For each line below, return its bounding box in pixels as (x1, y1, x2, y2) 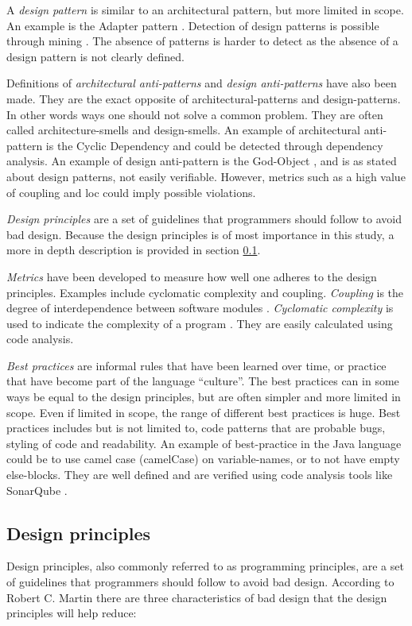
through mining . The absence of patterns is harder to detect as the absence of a (6, 33, 398, 49)
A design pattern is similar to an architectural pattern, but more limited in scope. (6, 2, 404, 17)
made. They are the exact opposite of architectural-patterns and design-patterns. (6, 90, 401, 106)
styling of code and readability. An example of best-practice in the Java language (6, 435, 402, 451)
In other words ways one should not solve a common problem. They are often (6, 106, 383, 122)
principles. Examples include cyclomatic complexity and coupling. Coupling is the (6, 284, 404, 300)
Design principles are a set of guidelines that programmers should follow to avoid (6, 211, 402, 227)
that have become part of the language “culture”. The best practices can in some (6, 373, 399, 389)
